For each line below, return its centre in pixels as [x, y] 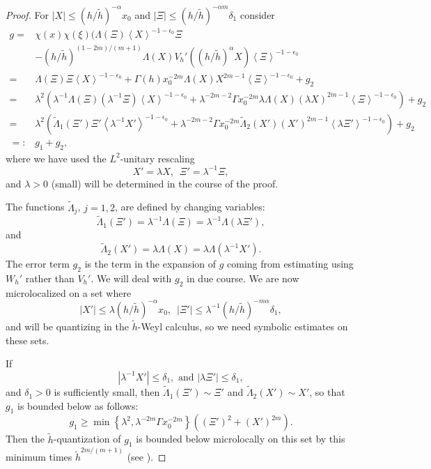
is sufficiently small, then [107, 392]
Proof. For [28, 14]
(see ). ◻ [147, 457]
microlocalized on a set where [69, 292]
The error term [38, 264]
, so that [327, 392]
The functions [35, 207]
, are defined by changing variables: [190, 207]
